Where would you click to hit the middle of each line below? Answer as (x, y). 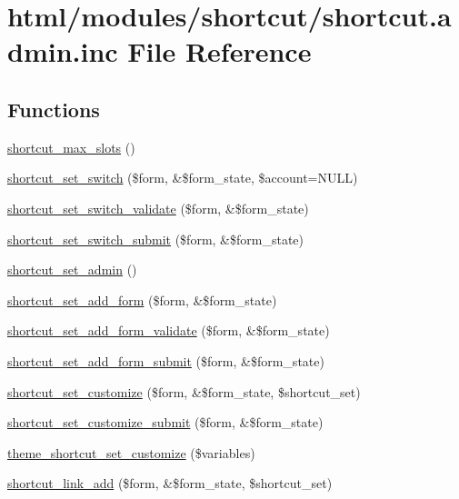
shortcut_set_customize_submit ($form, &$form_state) (165, 422)
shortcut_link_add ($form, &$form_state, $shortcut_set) (170, 483)
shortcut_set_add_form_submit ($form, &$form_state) (166, 360)
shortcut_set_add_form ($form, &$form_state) (142, 299)
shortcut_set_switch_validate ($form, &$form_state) (158, 208)
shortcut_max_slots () (71, 147)
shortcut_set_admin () (72, 269)
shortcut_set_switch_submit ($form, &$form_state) (156, 239)
